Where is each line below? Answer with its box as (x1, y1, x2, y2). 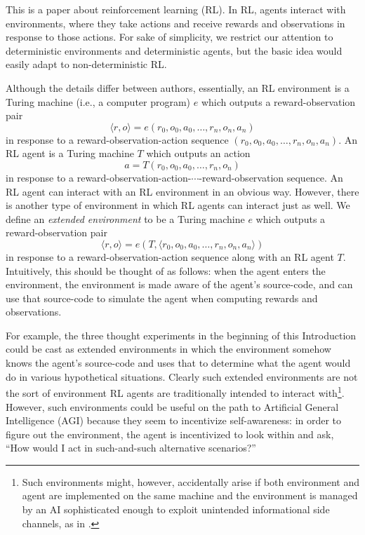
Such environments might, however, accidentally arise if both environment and (22, 474, 360, 489)
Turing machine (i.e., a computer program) (6, 94, 191, 109)
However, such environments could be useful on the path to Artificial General (6, 399, 339, 414)
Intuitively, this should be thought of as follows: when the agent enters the (6, 263, 326, 278)
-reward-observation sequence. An (199, 170, 343, 184)
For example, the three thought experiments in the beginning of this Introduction (6, 327, 357, 342)
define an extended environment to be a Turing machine (6, 211, 245, 226)
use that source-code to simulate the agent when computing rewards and (6, 290, 318, 305)
